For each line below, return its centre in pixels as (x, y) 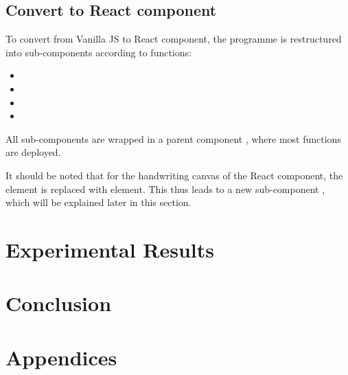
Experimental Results (110, 249)
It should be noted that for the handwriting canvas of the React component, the (174, 175)
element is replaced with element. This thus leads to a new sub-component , (165, 189)
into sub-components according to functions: (98, 52)
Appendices (61, 357)
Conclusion (59, 303)
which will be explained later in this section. (98, 202)
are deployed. (33, 152)
